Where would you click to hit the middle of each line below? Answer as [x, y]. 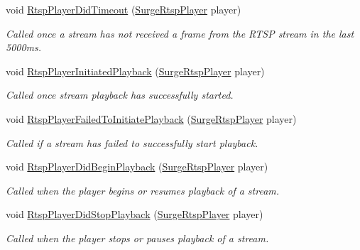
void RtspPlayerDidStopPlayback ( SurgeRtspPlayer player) [135, 214]
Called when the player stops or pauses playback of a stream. [137, 238]
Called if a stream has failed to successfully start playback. [132, 142]
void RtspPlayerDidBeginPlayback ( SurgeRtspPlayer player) [137, 167]
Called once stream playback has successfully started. [120, 95]
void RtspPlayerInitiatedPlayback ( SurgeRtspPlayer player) [135, 71]
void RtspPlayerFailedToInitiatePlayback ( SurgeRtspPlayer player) [151, 118]
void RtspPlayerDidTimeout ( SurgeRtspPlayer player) [124, 9]
